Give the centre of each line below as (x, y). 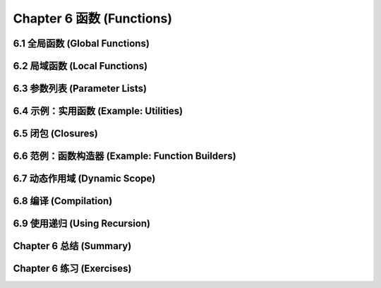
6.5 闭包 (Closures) (55, 134)
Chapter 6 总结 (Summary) (72, 246)
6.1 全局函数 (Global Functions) (81, 43)
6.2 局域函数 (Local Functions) (80, 66)
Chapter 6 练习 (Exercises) (72, 269)
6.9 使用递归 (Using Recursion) (82, 223)
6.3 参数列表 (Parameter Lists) (80, 89)
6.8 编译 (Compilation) (63, 201)
